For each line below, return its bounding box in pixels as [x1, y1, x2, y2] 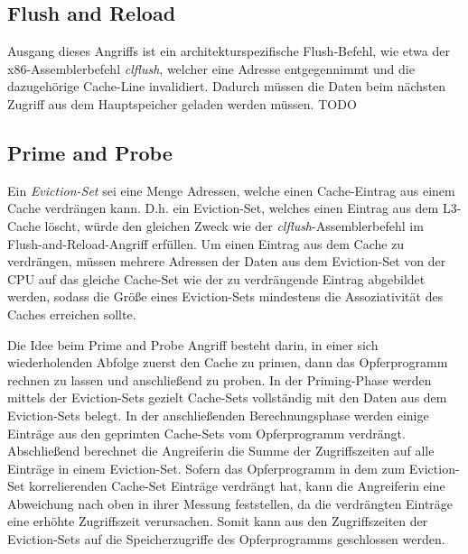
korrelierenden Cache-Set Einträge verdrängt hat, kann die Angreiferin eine [29, 476, 445, 495]
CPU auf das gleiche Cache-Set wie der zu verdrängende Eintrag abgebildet [7, 269, 426, 288]
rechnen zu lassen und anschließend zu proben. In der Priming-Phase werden [7, 370, 432, 389]
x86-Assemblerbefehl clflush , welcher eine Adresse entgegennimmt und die [7, 59, 415, 78]
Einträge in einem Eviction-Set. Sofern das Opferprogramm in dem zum [7, 458, 406, 477]
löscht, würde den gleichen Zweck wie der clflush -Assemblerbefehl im [44, 216, 424, 235]
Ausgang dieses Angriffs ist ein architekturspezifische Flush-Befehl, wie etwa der [7, 42, 450, 60]
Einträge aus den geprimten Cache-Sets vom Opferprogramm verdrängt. [7, 423, 406, 442]
